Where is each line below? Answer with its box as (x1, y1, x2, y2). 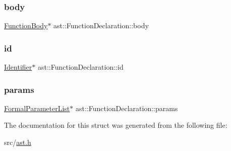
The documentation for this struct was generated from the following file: (4, 120, 227, 130)
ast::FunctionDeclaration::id (37, 62, 124, 72)
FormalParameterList (4, 103, 70, 113)
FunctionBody (4, 20, 48, 31)
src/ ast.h (4, 137, 31, 147)
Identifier (4, 62, 32, 72)
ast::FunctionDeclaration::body (53, 20, 149, 31)
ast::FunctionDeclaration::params (75, 103, 178, 113)
